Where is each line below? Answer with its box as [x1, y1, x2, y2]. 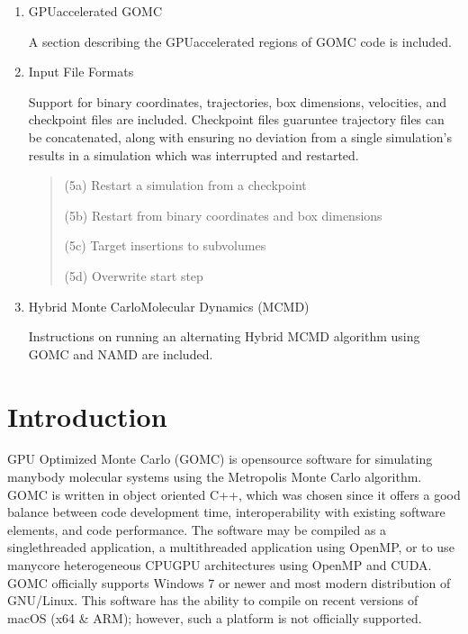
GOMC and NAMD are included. [28, 344, 213, 363]
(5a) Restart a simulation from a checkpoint [64, 176, 307, 195]
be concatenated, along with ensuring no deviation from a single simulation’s [28, 127, 452, 146]
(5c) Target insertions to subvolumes [64, 236, 266, 255]
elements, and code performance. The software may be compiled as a [7, 520, 387, 539]
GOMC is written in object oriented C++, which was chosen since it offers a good [7, 485, 461, 503]
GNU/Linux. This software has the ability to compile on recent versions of [7, 591, 418, 610]
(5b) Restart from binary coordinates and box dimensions [64, 205, 382, 224]
